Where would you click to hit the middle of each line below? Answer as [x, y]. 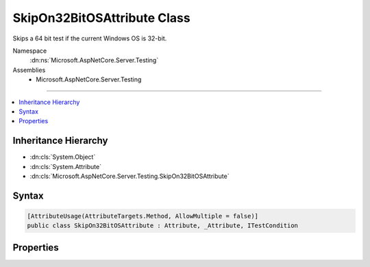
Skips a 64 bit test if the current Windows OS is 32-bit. [90, 38]
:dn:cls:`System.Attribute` [66, 166]
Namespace [30, 51]
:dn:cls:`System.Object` [63, 157]
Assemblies [29, 70]
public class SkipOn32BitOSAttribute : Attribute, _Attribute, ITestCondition [162, 226]
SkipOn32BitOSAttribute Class [102, 18]
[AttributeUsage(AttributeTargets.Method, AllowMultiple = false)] [143, 216]
